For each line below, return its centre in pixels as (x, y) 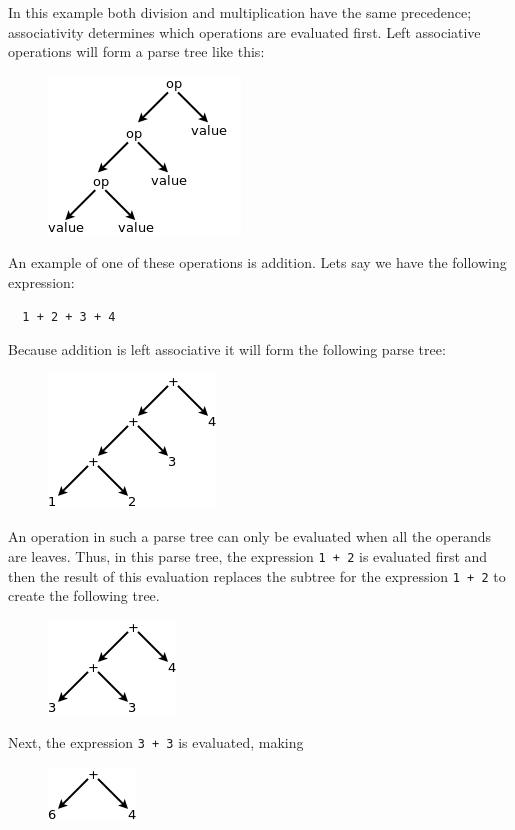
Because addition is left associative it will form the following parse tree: (227, 349)
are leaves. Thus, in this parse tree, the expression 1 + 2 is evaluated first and (248, 555)
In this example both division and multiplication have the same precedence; (240, 12)
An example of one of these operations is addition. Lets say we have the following (257, 262)
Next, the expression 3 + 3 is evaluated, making (156, 742)
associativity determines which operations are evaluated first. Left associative (244, 31)
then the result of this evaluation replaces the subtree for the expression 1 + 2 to (257, 575)
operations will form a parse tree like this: (136, 51)
